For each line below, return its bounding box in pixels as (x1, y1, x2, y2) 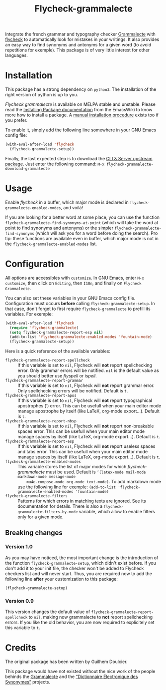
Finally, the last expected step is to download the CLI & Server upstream (5, 155, 153, 161)
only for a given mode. (17, 514, 64, 520)
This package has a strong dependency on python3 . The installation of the (5, 86, 157, 92)
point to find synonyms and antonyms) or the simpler (5, 225, 113, 231)
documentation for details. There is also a (17, 503, 103, 509)
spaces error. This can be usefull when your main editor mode (17, 428, 145, 434)
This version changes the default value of (5, 609, 90, 615)
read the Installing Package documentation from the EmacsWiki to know (5, 107, 153, 113)
